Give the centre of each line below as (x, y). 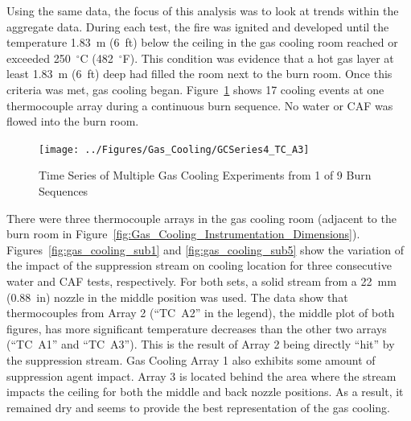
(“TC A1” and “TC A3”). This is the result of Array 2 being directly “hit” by (201, 344)
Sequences (64, 191)
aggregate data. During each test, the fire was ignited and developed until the (198, 26)
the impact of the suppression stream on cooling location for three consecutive (199, 265)
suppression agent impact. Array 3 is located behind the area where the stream (201, 376)
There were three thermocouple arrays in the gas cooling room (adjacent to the (201, 218)
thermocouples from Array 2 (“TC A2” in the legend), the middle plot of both (201, 313)
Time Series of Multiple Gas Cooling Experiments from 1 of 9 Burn (205, 175)
